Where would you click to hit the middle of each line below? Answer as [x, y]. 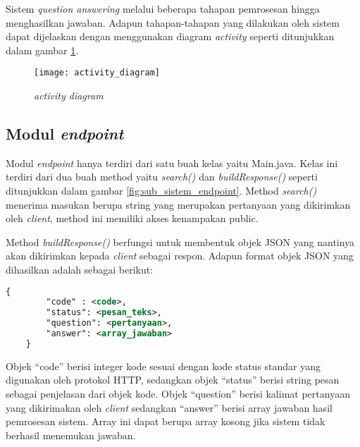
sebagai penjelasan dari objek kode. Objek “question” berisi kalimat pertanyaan [178, 394]
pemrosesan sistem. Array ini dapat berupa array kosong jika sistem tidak [166, 421]
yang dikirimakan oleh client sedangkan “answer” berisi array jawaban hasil [169, 407]
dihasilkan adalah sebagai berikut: [80, 269]
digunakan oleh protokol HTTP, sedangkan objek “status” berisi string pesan [173, 380]
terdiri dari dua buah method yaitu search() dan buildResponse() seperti [162, 177]
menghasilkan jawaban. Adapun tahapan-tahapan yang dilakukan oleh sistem [173, 22]
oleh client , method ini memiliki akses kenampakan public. [132, 218]
